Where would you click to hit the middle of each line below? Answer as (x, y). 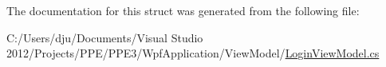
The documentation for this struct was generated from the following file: (183, 10)
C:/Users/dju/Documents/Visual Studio (105, 37)
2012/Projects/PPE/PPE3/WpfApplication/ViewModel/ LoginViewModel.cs (193, 53)
